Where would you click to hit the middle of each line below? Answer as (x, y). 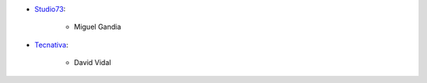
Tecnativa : (51, 45)
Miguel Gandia (98, 27)
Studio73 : (50, 9)
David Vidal (93, 63)
